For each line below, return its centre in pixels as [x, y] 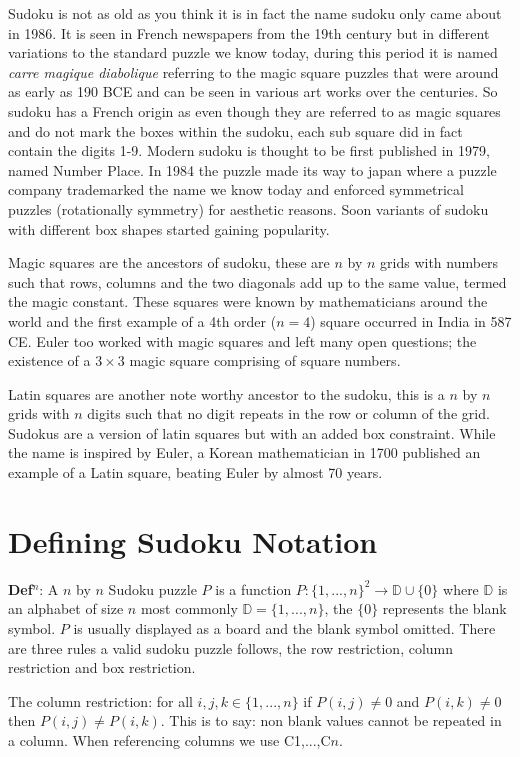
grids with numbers [439, 262]
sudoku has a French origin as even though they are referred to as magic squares [254, 110]
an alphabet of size [66, 608]
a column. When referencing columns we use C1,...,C [169, 739]
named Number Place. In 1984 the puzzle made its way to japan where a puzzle [252, 169]
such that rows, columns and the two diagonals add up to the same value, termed [257, 281]
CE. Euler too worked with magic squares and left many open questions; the [242, 340]
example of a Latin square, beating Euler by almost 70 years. [195, 472]
